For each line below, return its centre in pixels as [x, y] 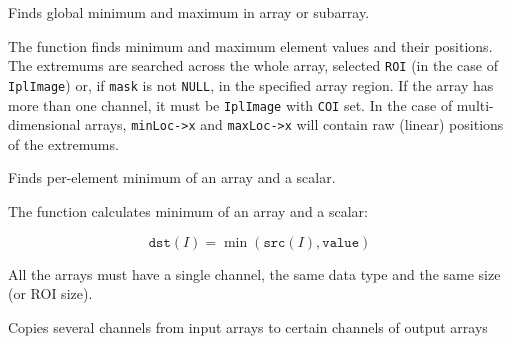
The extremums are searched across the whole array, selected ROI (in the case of [253, 65]
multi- [475, 104]
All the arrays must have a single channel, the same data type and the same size [254, 273]
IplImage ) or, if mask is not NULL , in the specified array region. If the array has [251, 84]
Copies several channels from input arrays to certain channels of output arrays [248, 326]
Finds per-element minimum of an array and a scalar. [172, 177]
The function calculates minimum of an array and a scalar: [188, 211]
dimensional [44, 124]
